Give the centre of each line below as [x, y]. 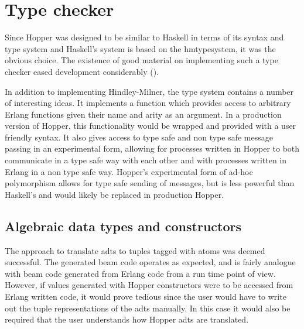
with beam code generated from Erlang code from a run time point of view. [140, 273]
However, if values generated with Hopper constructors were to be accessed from [149, 285]
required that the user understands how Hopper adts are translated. [127, 319]
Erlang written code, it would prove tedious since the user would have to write [146, 297]
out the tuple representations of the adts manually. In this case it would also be [148, 308]
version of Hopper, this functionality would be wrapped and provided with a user [151, 126]
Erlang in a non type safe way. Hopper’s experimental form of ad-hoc [129, 171]
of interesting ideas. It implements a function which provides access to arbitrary [148, 103]
